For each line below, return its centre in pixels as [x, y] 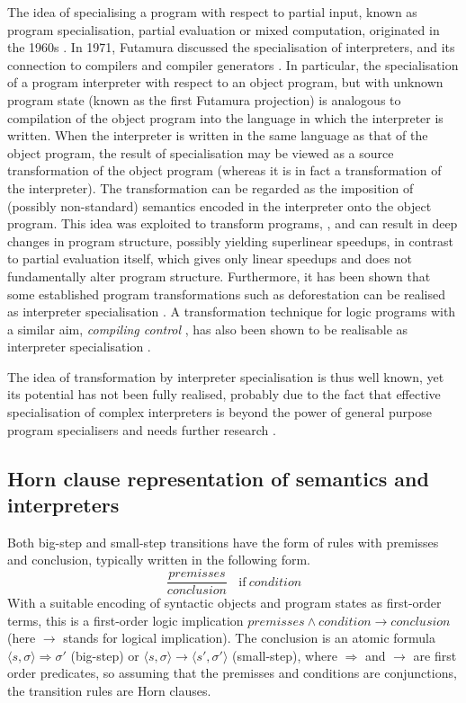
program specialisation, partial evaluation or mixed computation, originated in [224, 29]
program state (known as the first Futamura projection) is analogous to [204, 99]
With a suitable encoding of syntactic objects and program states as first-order [224, 603]
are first [435, 655]
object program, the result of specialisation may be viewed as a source [201, 152]
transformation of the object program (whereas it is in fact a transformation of [224, 170]
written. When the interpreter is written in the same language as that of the [218, 135]
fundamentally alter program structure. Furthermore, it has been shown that [219, 276]
